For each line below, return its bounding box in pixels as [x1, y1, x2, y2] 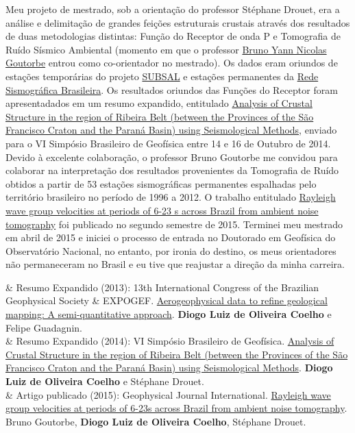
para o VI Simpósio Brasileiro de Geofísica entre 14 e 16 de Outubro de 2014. [5, 136, 331, 150]
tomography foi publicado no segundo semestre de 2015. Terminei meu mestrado [5, 216, 343, 231]
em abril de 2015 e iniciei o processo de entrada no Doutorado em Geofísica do [5, 230, 336, 245]
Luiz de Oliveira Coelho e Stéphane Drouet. [5, 374, 204, 388]
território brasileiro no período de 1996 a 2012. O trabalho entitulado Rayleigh [5, 190, 336, 204]
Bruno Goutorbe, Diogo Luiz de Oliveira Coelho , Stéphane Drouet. [5, 414, 306, 428]
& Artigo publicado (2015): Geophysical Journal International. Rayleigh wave [5, 387, 331, 401]
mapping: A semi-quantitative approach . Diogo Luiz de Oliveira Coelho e [5, 307, 332, 321]
